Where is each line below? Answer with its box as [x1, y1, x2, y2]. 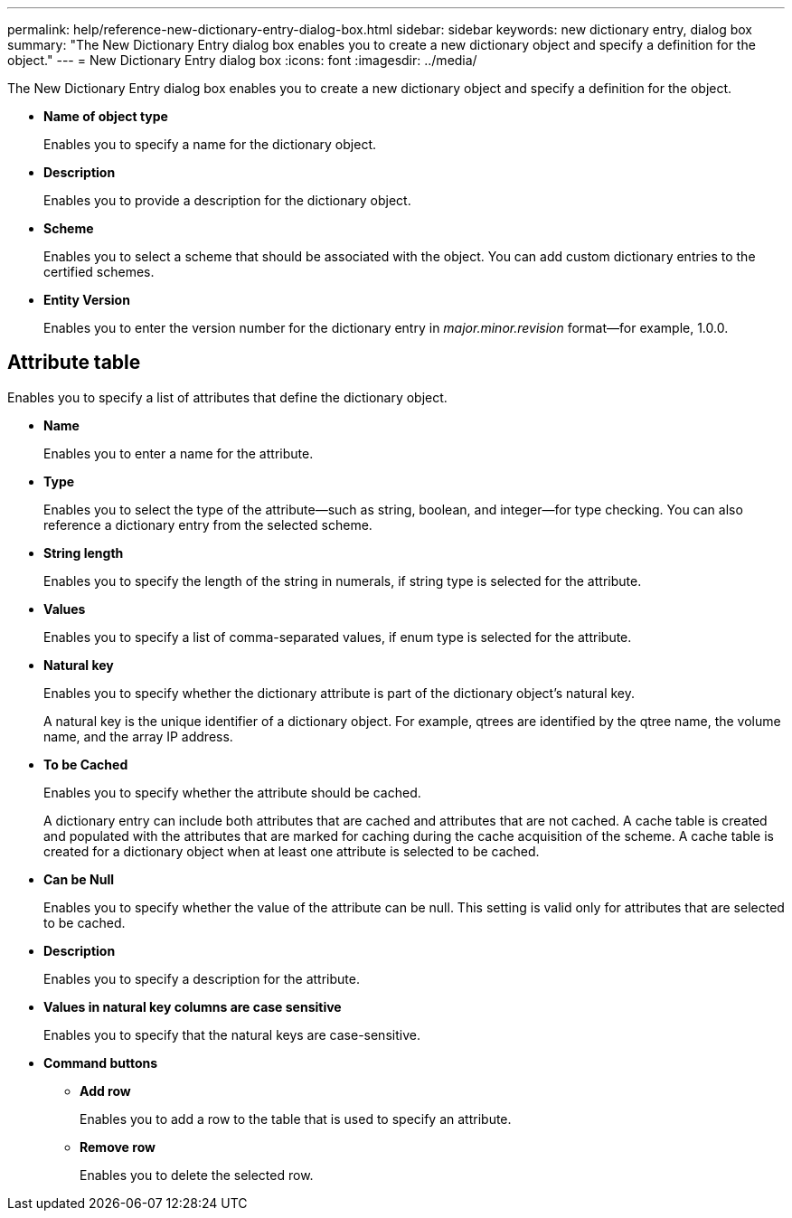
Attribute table [7, 351, 141, 374]
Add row [80, 1082, 131, 1099]
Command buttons [43, 1054, 158, 1071]
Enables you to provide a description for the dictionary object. [43, 193, 411, 208]
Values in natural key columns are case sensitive [43, 998, 342, 1015]
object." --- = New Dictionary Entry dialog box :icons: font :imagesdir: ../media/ [7, 52, 477, 68]
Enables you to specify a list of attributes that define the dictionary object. [7, 389, 448, 405]
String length [43, 544, 124, 561]
